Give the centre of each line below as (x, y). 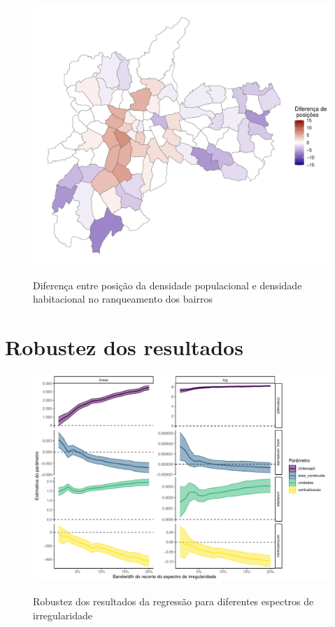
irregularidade (63, 615)
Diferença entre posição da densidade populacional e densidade (167, 285)
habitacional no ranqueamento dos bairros (123, 299)
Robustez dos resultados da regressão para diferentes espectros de (173, 601)
